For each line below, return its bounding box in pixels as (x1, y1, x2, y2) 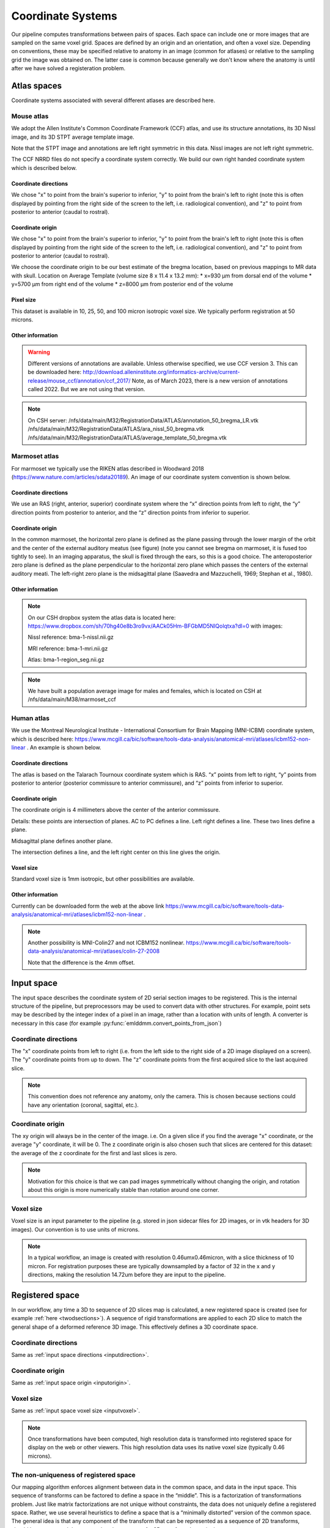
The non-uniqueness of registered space (11, 1471, 136, 1479)
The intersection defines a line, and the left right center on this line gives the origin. (11, 848, 221, 856)
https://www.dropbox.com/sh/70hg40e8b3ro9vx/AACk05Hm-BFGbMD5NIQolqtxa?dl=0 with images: (28, 622, 283, 630)
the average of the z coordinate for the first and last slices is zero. (11, 1149, 177, 1156)
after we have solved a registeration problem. (11, 65, 125, 72)
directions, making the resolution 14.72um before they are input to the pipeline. (28, 1271, 226, 1279)
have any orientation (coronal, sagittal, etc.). (28, 1101, 139, 1109)
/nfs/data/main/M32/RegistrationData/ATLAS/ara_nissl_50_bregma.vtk (28, 425, 204, 433)
